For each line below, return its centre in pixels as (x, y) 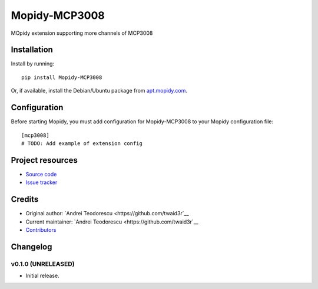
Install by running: (33, 64)
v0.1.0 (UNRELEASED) (43, 264)
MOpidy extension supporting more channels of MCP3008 (82, 33)
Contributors (41, 229)
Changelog (32, 247)
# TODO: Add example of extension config (82, 143)
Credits (25, 200)
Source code (41, 174)
